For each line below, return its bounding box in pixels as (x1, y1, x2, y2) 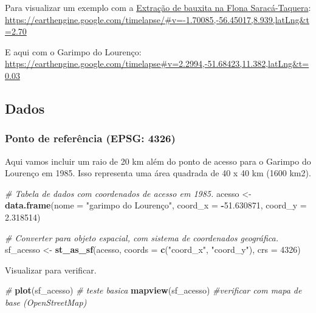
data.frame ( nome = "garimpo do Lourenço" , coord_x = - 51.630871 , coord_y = (5, 199, 307, 212)
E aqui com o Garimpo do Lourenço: (5, 45, 142, 58)
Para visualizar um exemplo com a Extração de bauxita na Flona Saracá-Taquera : (5, 1, 311, 13)
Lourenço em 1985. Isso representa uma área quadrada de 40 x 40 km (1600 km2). (5, 167, 311, 179)
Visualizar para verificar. (5, 263, 97, 276)
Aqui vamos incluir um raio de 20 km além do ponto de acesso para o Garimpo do (5, 154, 311, 167)
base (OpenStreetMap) (5, 295, 87, 308)
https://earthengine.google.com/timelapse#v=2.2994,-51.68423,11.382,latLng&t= (5, 57, 309, 70)
